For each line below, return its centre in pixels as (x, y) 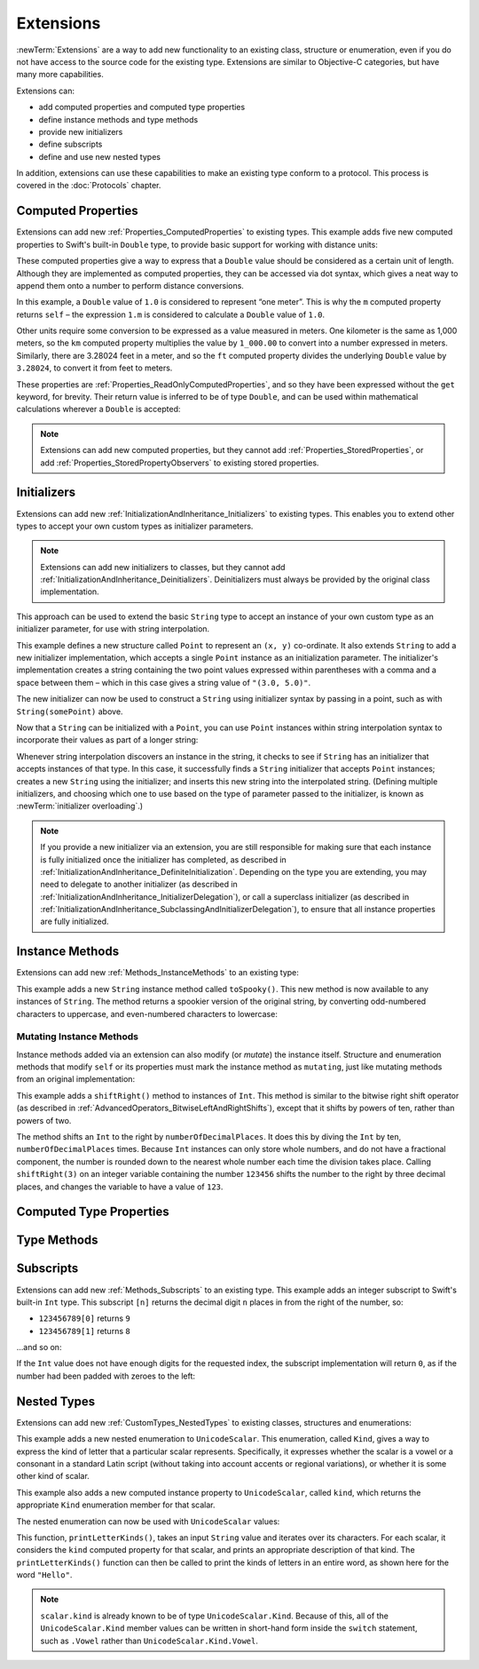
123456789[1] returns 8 (84, 1331)
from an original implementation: (76, 1079)
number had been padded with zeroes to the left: (106, 1376)
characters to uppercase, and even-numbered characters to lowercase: (147, 1013)
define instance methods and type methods (118, 119)
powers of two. (44, 1120)
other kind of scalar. (53, 1476)
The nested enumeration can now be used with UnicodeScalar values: (148, 1521)
